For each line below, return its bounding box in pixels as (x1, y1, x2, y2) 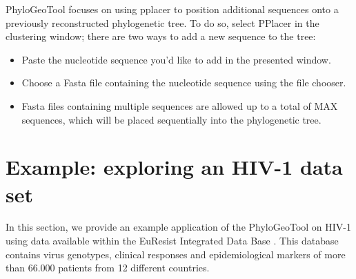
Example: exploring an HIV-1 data (6, 153, 343, 181)
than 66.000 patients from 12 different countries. (6, 260, 210, 275)
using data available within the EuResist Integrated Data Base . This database (6, 233, 339, 248)
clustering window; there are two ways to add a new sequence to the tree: (6, 29, 316, 44)
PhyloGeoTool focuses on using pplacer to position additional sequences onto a (6, 2, 339, 16)
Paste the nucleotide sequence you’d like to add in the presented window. (21, 52, 331, 66)
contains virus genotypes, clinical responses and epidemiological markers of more (6, 247, 346, 261)
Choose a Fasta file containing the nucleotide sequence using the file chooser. (21, 75, 346, 90)
